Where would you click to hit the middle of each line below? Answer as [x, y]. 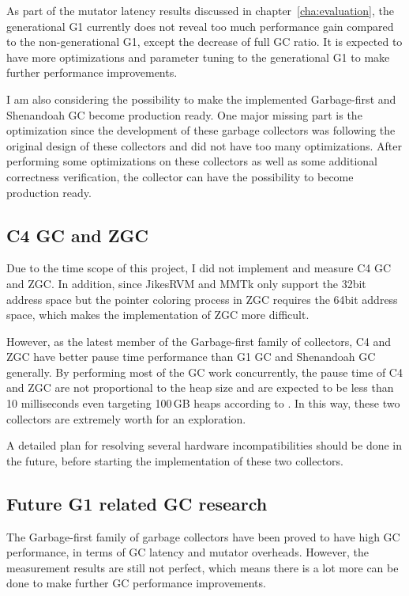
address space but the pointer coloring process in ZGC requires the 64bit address [202, 299]
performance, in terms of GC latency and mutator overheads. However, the [188, 552]
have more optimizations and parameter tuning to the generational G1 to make [198, 57]
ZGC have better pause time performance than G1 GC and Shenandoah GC [191, 357]
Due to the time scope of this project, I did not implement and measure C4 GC [199, 268]
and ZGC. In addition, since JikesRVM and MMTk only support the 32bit [186, 283]
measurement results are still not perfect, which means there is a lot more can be [203, 567]
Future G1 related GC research [137, 503]
